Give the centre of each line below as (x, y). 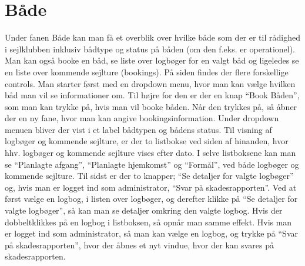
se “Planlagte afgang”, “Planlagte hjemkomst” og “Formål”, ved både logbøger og (152, 164)
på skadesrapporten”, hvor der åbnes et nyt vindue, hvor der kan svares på (140, 245)
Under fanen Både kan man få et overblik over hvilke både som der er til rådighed (152, 37)
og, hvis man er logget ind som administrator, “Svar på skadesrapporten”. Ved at (151, 187)
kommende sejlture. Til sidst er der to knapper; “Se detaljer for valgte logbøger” (149, 176)
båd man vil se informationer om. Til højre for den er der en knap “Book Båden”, (152, 95)
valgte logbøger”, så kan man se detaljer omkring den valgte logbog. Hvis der (144, 210)
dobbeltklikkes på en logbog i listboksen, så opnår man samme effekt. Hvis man (148, 222)
